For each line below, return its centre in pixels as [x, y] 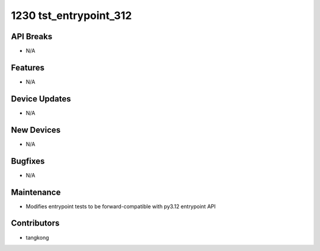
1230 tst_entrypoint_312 [71, 15]
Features [28, 67]
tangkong [37, 237]
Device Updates [41, 99]
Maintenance [36, 192]
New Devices [36, 130]
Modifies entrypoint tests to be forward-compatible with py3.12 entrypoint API [121, 206]
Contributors [35, 223]
